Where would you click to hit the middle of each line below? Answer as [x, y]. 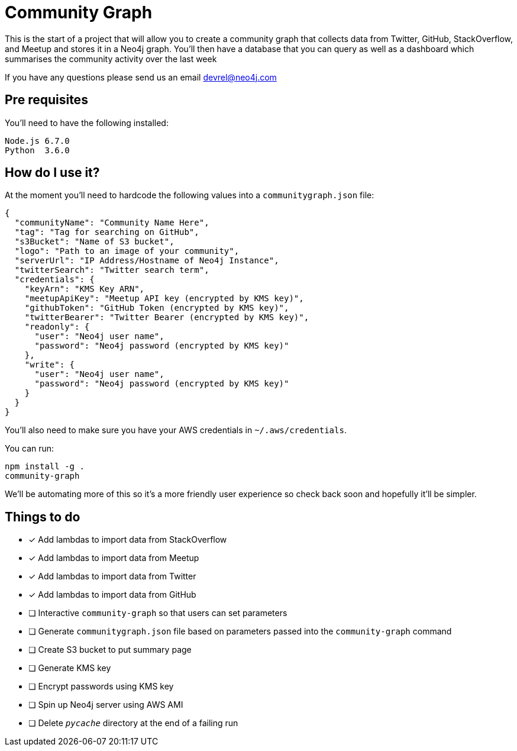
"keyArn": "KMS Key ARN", [85, 289]
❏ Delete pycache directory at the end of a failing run [133, 723]
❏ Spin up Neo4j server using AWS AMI [106, 705]
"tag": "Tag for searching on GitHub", [107, 232]
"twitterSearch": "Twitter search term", [112, 270]
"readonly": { [57, 327]
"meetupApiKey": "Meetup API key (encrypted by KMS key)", [164, 299]
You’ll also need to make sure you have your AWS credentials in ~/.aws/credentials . [176, 430]
